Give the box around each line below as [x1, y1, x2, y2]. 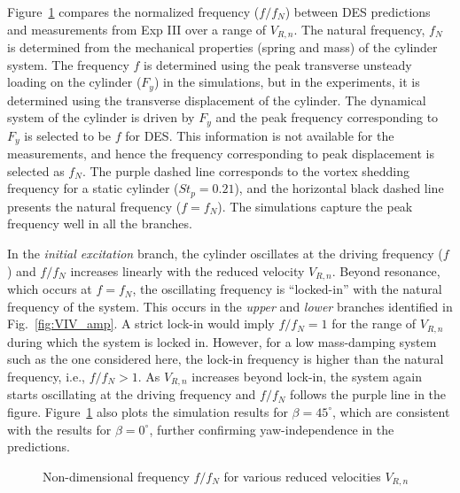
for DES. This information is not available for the [125, 126, 394, 144]
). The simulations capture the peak [217, 196, 413, 215]
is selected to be [24, 126, 112, 144]
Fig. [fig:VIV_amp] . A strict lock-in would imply [7, 314, 275, 333]
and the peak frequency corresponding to [215, 108, 439, 127]
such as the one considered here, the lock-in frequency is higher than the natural [7, 350, 444, 368]
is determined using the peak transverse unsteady [144, 55, 412, 73]
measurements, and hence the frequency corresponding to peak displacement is [7, 144, 434, 163]
